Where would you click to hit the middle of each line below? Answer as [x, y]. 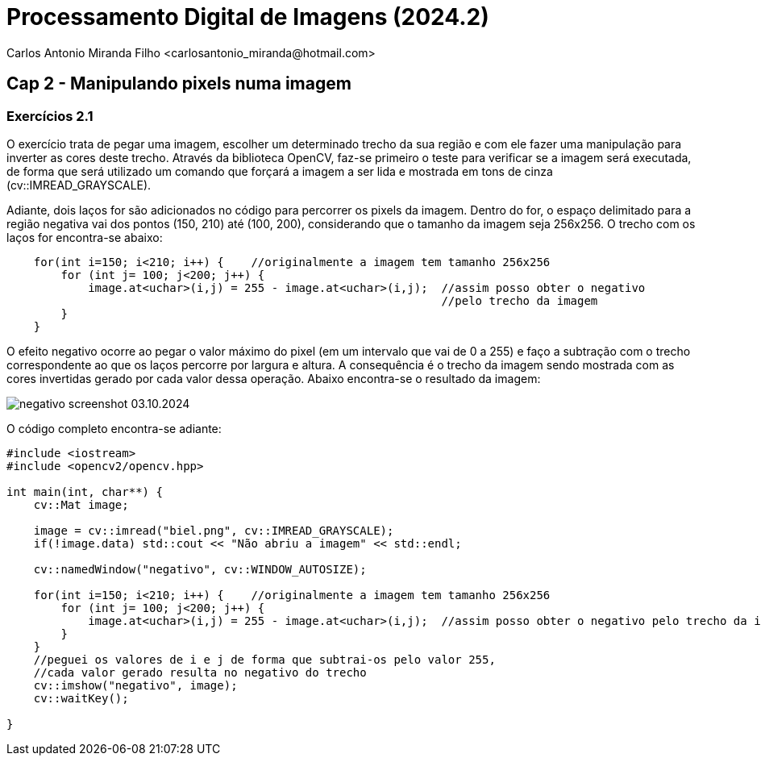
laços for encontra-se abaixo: [85, 237]
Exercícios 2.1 [50, 116]
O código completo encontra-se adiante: [114, 428]
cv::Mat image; [81, 504]
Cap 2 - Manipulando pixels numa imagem [179, 84]
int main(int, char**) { [85, 491]
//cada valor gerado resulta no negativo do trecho [200, 672]
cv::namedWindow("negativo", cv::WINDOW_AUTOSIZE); [200, 569]
